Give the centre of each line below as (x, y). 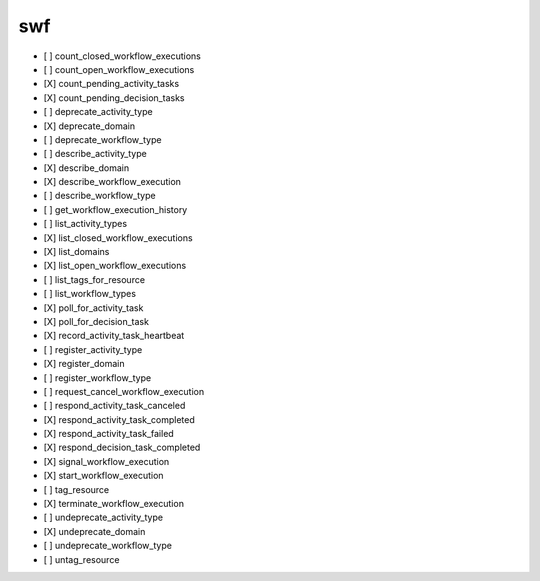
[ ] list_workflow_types (90, 294)
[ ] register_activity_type (93, 349)
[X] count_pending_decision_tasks (114, 97)
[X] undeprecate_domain (94, 531)
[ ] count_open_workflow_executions (119, 69)
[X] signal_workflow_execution (106, 461)
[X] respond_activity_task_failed (108, 434)
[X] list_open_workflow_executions (115, 266)
